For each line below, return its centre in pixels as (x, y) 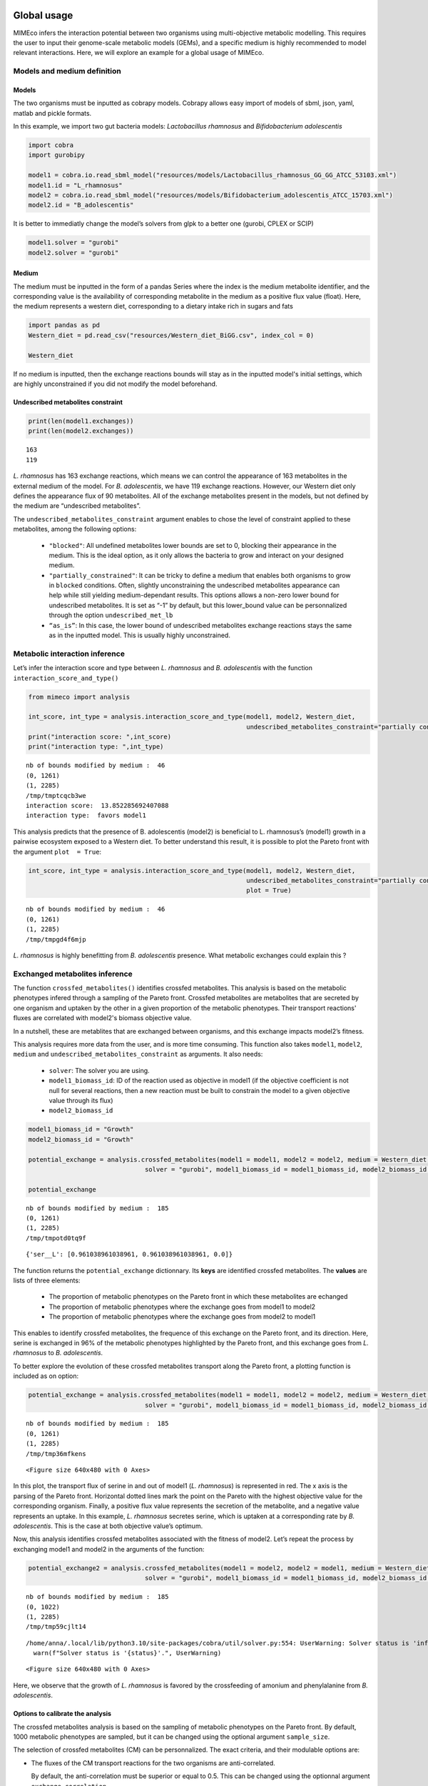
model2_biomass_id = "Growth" (81, 1139)
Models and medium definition (67, 71)
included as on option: (46, 1376)
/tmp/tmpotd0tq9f (56, 1238)
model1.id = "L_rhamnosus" (75, 185)
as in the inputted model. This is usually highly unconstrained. (140, 635)
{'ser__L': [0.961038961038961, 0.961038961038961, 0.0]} (129, 1254)
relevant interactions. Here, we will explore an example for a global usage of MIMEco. (138, 53)
